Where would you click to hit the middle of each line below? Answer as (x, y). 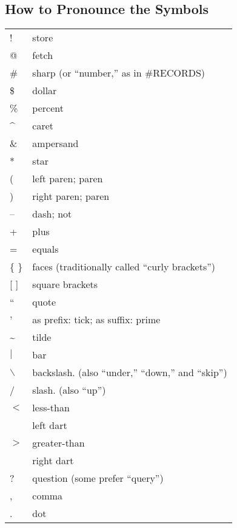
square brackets (65, 284)
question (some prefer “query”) (98, 478)
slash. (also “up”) (69, 390)
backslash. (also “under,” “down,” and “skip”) (130, 372)
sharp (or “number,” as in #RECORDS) (119, 73)
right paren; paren (71, 196)
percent (48, 108)
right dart (53, 461)
